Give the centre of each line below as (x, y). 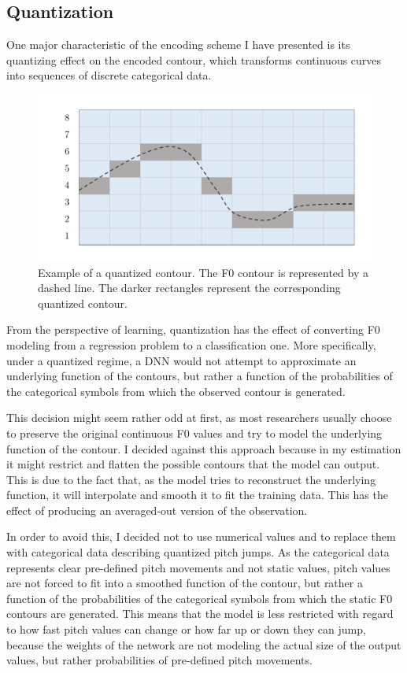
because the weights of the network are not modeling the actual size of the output (204, 644)
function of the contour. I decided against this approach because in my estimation (204, 448)
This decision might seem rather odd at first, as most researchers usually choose (199, 418)
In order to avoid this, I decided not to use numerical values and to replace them (201, 536)
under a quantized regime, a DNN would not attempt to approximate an (181, 360)
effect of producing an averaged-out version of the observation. (157, 510)
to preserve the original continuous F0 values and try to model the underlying (194, 433)
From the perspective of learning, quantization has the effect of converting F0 (193, 329)
